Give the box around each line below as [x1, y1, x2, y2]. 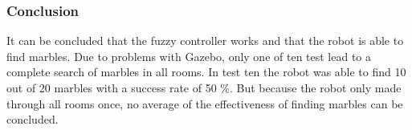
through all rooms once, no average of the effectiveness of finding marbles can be [6, 95, 403, 112]
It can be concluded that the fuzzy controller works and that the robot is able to [6, 32, 404, 49]
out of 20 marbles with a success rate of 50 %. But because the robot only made [6, 79, 402, 95]
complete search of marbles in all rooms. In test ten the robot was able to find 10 [6, 63, 406, 80]
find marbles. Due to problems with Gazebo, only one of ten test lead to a [6, 47, 372, 64]
